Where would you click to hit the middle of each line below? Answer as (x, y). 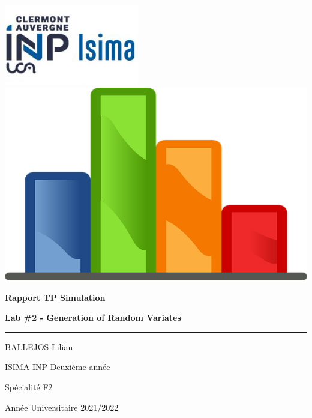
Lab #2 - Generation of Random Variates (93, 317)
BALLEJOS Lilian (39, 346)
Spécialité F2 (29, 387)
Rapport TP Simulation (55, 297)
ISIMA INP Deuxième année (58, 367)
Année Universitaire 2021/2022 (62, 407)
